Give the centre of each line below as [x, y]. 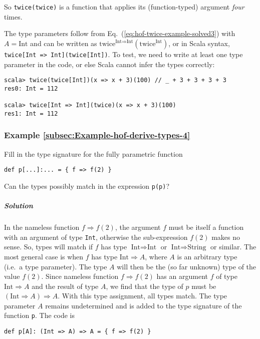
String [197, 248]
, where [156, 256]
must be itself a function [206, 227]
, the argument [138, 227]
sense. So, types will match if [49, 247]
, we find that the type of [145, 286]
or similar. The [233, 247]
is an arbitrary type [207, 256]
